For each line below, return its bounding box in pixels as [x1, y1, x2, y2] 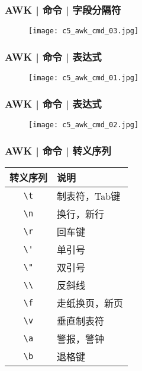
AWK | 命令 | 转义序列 [5, 143, 111, 158]
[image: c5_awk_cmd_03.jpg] [28, 27, 139, 36]
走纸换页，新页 [57, 295, 124, 310]
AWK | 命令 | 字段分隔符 [5, 2, 121, 17]
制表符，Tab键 [57, 188, 121, 203]
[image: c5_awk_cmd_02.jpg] [28, 120, 139, 129]
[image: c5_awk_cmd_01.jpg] [28, 74, 139, 83]
